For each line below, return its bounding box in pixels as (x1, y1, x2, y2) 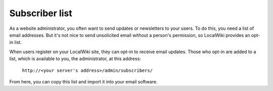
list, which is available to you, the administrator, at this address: (9, 56, 141, 62)
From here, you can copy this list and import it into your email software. (9, 78, 158, 84)
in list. (9, 39, 22, 45)
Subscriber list (9, 8, 73, 19)
